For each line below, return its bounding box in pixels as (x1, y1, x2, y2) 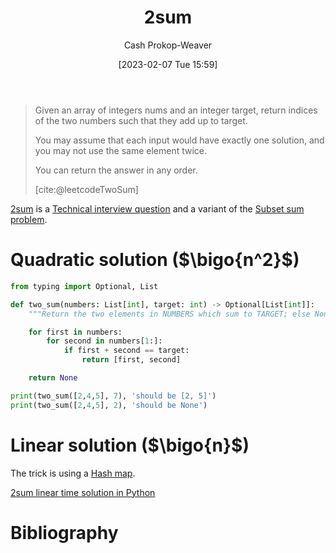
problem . (10, 213, 48, 225)
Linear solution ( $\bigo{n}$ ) (10, 434, 250, 456)
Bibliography (10, 521, 119, 544)
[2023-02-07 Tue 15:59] (118, 58, 218, 70)
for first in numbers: (28, 327, 123, 337)
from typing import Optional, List (10, 281, 159, 291)
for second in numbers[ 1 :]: (46, 336, 163, 346)
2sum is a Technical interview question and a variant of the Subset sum (10, 202, 305, 215)
